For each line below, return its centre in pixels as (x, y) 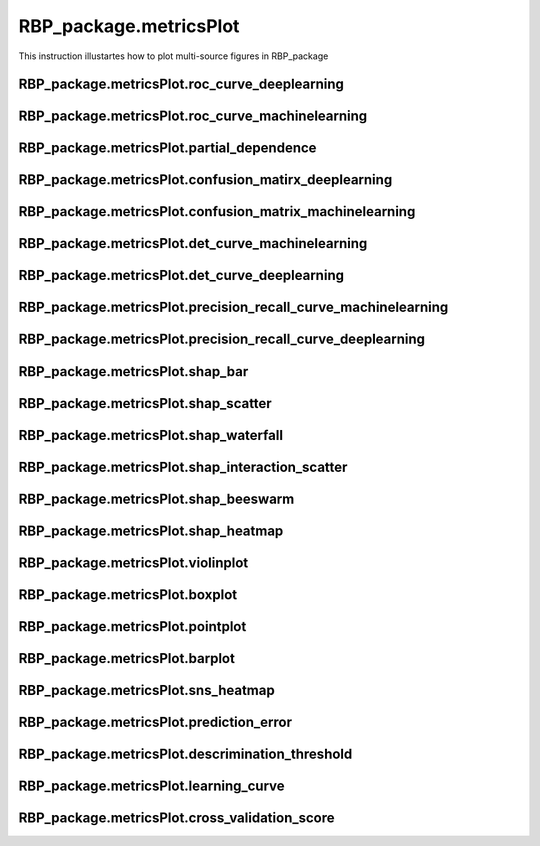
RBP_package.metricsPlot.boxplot (128, 594)
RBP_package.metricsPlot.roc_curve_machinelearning (193, 116)
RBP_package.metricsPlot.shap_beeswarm (156, 498)
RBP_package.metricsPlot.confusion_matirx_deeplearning (205, 180)
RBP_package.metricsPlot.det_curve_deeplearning (181, 275)
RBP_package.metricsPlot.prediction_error (155, 721)
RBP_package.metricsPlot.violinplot (133, 562)
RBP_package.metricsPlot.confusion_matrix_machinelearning (217, 211)
